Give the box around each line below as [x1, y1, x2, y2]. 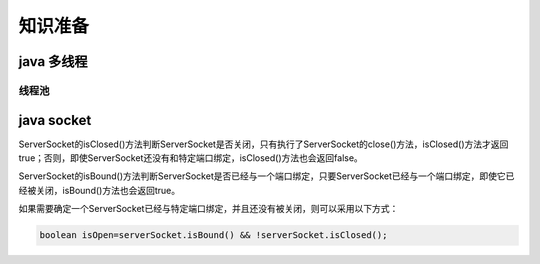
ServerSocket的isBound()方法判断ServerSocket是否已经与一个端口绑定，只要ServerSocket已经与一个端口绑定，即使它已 [18, 170, 515, 182]
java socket [18, 111, 92, 129]
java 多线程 [18, 53, 89, 70]
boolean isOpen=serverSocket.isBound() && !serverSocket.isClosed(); [39, 230, 388, 241]
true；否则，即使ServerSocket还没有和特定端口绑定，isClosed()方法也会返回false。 [18, 152, 364, 164]
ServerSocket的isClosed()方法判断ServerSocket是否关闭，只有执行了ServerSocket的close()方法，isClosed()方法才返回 [18, 138, 509, 150]
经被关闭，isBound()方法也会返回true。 [18, 184, 180, 196]
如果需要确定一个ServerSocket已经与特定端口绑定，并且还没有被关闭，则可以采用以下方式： [18, 203, 399, 215]
